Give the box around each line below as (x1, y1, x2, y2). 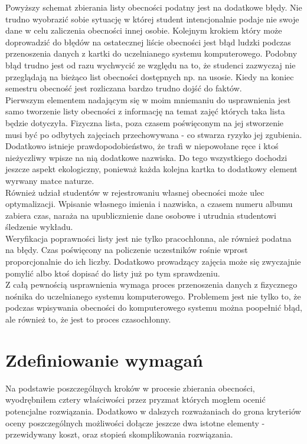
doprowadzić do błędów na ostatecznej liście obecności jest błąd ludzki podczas (5, 35, 291, 48)
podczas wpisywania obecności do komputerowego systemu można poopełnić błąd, (5, 301, 302, 314)
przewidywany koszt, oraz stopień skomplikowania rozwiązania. (5, 428, 233, 440)
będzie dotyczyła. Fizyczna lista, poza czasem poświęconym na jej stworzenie (5, 116, 284, 129)
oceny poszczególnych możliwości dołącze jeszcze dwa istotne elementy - (5, 416, 265, 429)
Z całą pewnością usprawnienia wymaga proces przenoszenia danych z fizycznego (5, 278, 298, 291)
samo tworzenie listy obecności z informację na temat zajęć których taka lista (5, 105, 285, 117)
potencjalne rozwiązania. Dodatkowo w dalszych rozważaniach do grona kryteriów (5, 404, 301, 417)
